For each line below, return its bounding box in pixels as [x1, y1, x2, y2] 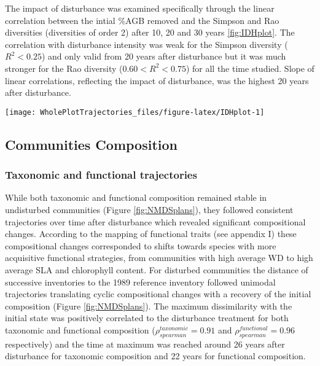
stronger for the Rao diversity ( [5, 61, 123, 74]
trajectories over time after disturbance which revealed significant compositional [5, 215, 306, 228]
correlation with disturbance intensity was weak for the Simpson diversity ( [5, 37, 288, 50]
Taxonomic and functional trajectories [5, 167, 197, 182]
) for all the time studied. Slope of [185, 61, 314, 74]
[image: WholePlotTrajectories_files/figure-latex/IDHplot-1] [5, 107, 265, 117]
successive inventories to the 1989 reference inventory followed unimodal [5, 275, 276, 288]
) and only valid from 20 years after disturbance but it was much [41, 50, 286, 63]
